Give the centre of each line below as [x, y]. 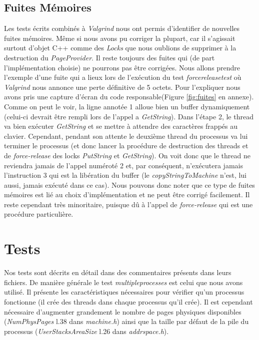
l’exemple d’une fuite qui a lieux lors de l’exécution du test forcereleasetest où [123, 77]
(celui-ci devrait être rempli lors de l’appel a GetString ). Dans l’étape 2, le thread [129, 116]
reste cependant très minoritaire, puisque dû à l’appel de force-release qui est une [128, 204]
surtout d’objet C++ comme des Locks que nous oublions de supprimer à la [120, 48]
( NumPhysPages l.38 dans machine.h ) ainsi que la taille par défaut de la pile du [126, 321]
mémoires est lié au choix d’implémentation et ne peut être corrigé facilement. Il [127, 194]
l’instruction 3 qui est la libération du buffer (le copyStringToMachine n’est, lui [125, 175]
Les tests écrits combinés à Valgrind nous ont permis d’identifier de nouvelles [122, 28]
